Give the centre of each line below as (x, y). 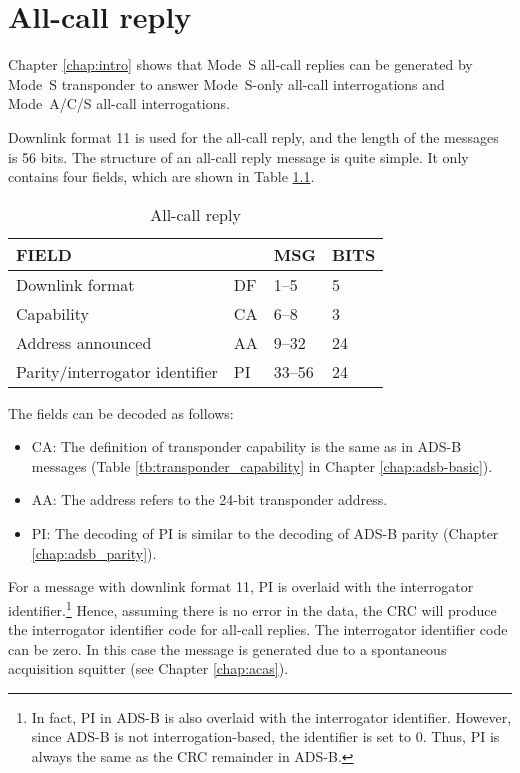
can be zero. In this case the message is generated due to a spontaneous (227, 648)
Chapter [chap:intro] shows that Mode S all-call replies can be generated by (240, 64)
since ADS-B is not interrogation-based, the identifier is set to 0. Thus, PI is (265, 736)
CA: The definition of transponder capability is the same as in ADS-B (246, 446)
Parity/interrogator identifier (117, 371)
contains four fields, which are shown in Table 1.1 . (161, 176)
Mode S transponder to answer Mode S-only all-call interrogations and (226, 83)
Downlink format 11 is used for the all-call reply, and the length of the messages (253, 136)
